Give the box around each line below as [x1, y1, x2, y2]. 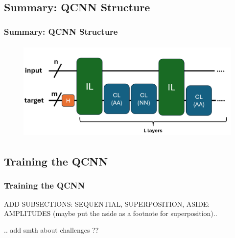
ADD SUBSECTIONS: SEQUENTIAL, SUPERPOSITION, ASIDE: [4, 198, 210, 209]
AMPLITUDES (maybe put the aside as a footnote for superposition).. [4, 208, 217, 218]
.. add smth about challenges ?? [4, 224, 99, 235]
